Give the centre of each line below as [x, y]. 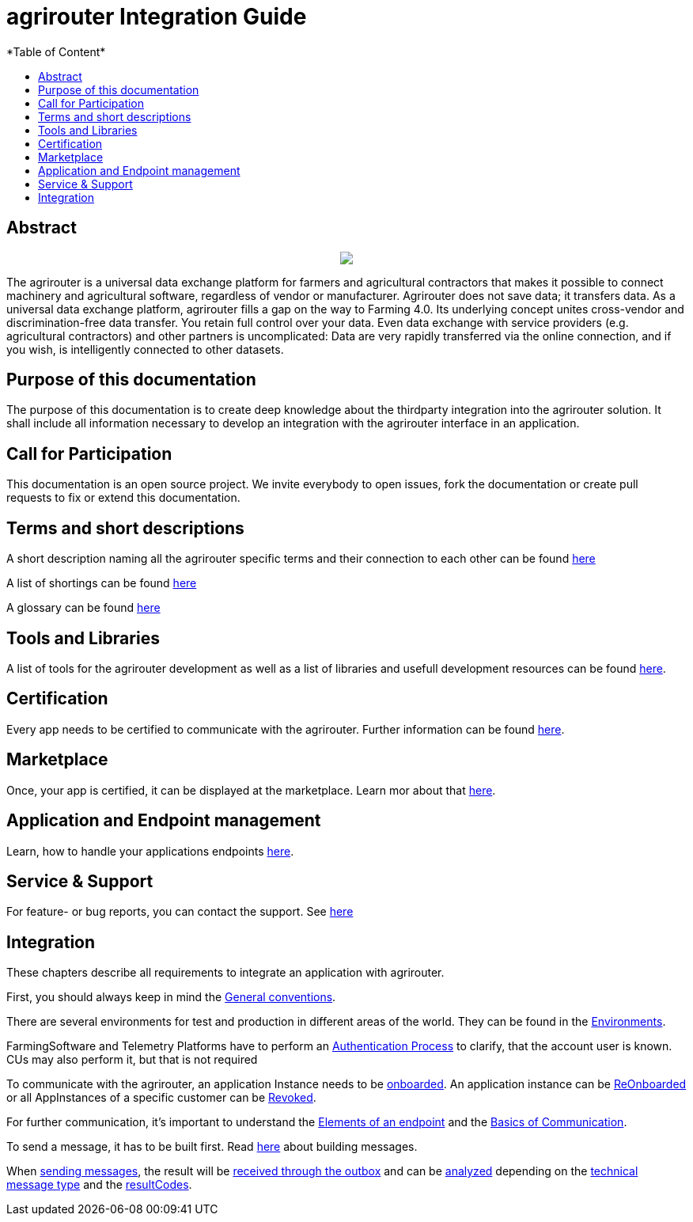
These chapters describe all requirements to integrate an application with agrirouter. [225, 973]
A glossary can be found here [83, 608]
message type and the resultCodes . [99, 1185]
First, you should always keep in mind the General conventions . [171, 997]
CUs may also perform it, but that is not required [132, 1060]
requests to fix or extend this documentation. [123, 498]
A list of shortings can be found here [102, 583]
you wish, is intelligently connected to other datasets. [145, 349]
